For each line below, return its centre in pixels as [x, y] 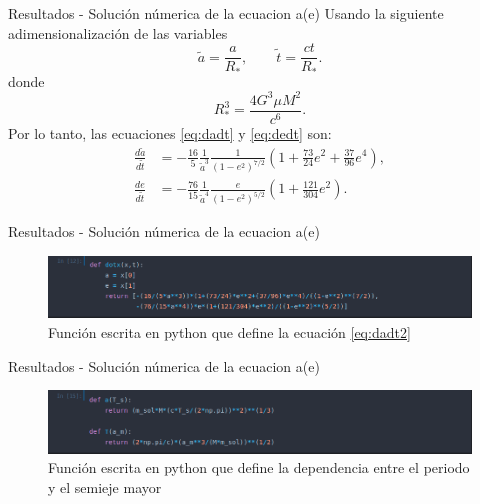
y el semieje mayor [105, 486]
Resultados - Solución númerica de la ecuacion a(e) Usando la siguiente [226, 13]
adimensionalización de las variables [118, 32]
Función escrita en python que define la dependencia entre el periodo [259, 467]
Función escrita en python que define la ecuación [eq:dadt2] [229, 331]
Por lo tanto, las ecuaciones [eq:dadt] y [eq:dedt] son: [170, 132]
